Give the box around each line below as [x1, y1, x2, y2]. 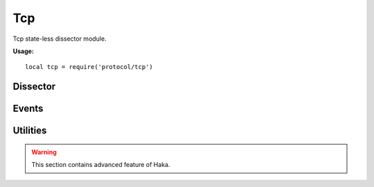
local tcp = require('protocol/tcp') [25, 63, 154, 71]
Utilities [12, 125, 47, 137]
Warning [31, 148, 57, 156]
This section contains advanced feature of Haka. [31, 161, 170, 169]
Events [12, 103, 44, 115]
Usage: [12, 47, 35, 55]
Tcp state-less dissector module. [12, 35, 107, 43]
